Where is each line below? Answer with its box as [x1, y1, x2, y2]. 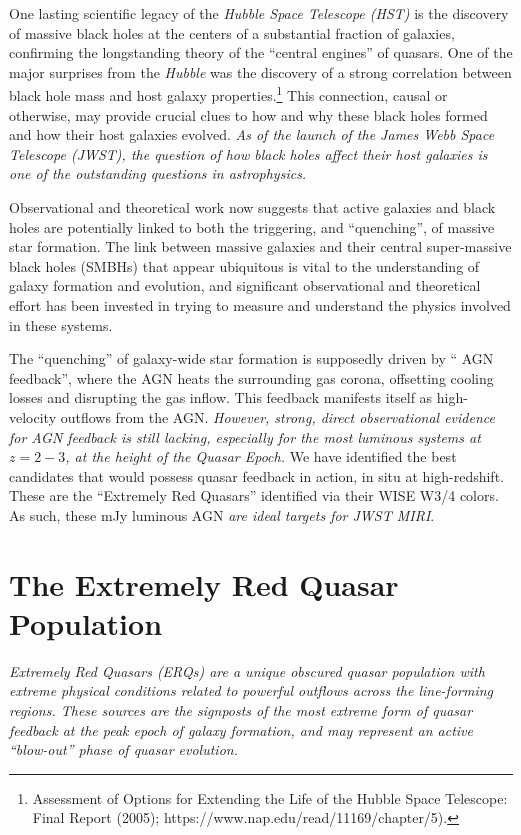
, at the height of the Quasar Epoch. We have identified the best [65, 446, 457, 467]
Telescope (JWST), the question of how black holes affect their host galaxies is [9, 143, 488, 164]
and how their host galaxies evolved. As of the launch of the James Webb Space [9, 124, 495, 145]
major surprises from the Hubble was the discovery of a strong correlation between [9, 61, 512, 82]
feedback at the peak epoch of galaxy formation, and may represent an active [9, 719, 473, 740]
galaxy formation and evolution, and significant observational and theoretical [9, 275, 481, 296]
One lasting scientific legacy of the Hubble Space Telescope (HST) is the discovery [9, 3, 509, 23]
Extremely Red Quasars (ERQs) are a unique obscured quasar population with [9, 660, 485, 681]
